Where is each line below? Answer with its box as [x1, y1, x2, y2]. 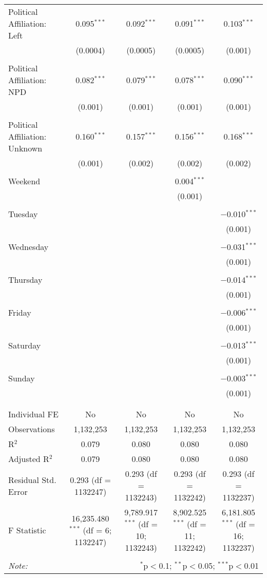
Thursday [8, 274, 43, 285]
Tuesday [8, 208, 38, 220]
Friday [8, 306, 31, 318]
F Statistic [8, 524, 46, 536]
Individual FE [8, 408, 59, 420]
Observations [8, 423, 55, 435]
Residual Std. [8, 473, 56, 486]
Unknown [8, 142, 43, 154]
